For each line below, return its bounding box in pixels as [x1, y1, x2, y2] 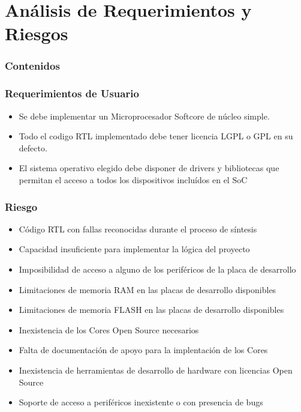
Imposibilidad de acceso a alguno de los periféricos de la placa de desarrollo [19, 263, 296, 275]
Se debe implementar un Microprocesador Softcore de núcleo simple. [19, 109, 270, 122]
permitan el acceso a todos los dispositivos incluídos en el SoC [19, 174, 248, 186]
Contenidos [5, 58, 60, 73]
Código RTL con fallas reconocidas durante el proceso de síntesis [19, 222, 257, 235]
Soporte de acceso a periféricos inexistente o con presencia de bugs [19, 396, 263, 408]
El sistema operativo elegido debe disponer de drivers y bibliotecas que [19, 162, 279, 174]
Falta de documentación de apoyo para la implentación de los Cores [19, 344, 268, 356]
